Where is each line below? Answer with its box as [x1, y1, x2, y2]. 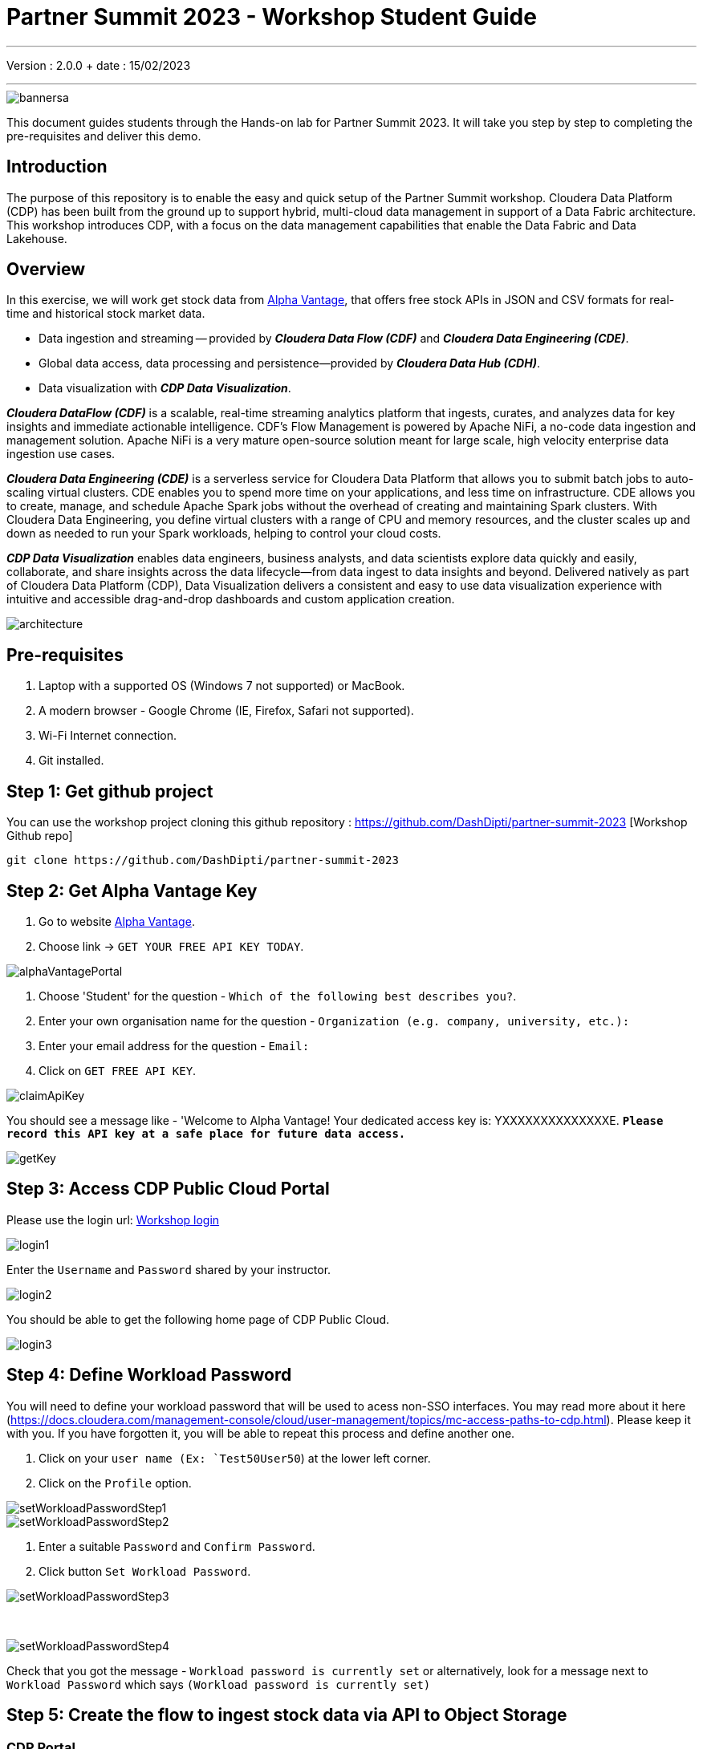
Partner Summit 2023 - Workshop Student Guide [6, 3, 537, 30]
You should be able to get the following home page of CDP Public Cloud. [6, 1312, 390, 1326]
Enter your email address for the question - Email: [39, 1038, 310, 1053]
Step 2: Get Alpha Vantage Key [6, 880, 258, 901]
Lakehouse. [6, 231, 67, 246]
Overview [6, 259, 86, 280]
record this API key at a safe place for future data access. [6, 1126, 406, 1140]
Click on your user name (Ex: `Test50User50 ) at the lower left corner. [39, 1451, 431, 1465]
